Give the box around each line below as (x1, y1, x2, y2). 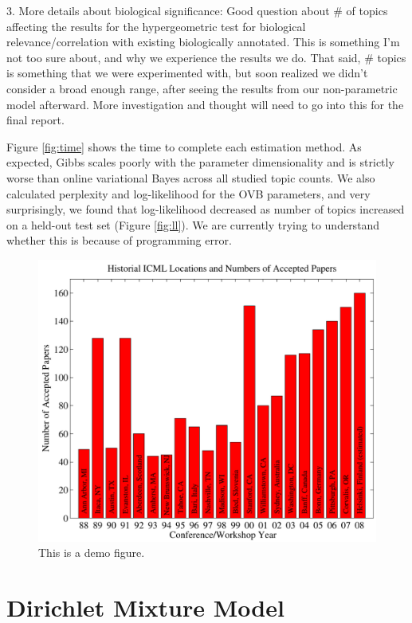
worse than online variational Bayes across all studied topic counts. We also (6, 169, 375, 186)
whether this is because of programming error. (6, 232, 232, 249)
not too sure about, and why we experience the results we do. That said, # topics (6, 49, 406, 65)
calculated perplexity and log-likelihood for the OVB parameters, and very (6, 185, 371, 202)
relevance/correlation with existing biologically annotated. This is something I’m (6, 33, 400, 50)
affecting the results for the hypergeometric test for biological (6, 18, 306, 34)
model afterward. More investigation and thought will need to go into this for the (6, 96, 404, 112)
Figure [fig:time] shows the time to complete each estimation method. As (6, 138, 362, 155)
